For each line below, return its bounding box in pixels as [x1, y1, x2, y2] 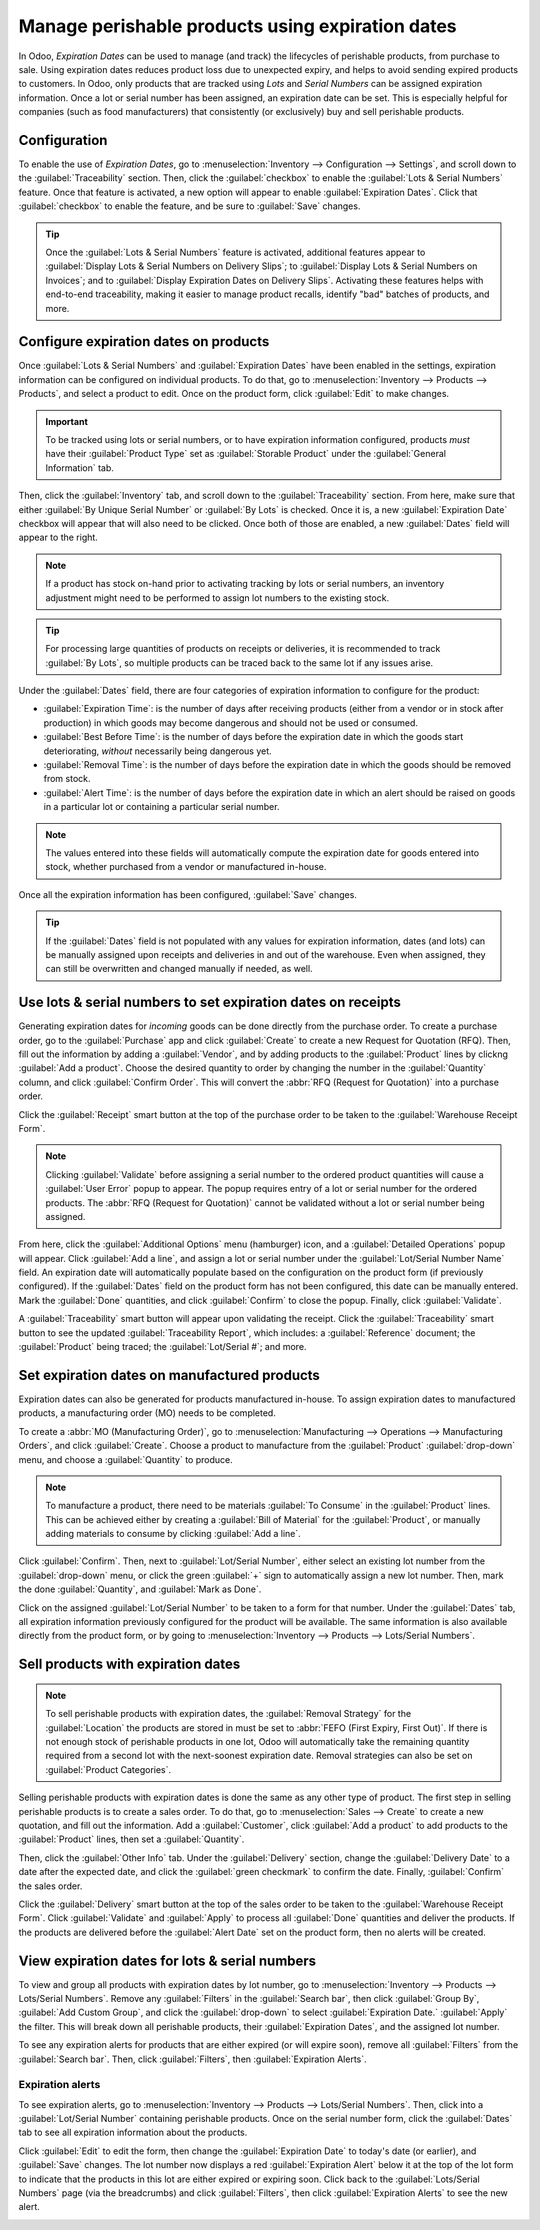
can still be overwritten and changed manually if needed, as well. [45, 963, 314, 975]
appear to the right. [18, 531, 99, 544]
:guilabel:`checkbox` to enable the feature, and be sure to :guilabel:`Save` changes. [18, 200, 361, 212]
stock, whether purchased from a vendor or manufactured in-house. [45, 861, 327, 873]
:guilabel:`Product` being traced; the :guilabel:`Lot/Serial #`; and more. [18, 1341, 307, 1353]
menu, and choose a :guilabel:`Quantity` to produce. [18, 1453, 234, 1465]
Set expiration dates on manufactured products [18, 1366, 320, 1384]
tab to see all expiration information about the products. [18, 2126, 248, 2139]
